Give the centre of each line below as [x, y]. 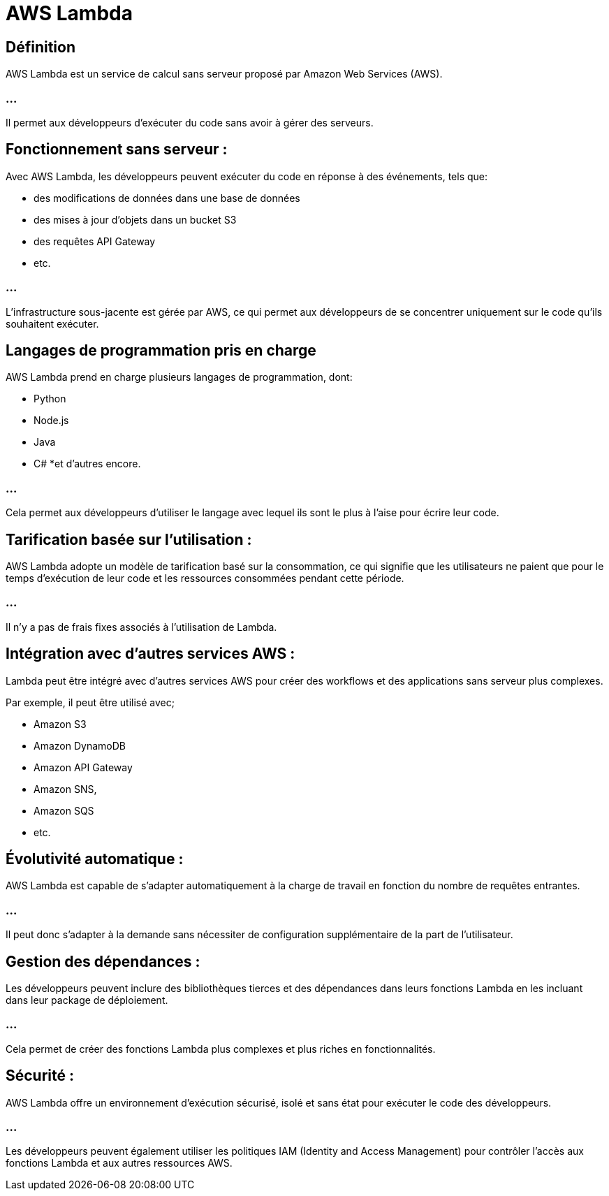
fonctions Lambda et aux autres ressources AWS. [119, 1163]
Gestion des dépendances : [103, 961]
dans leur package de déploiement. [87, 1000]
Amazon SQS [64, 810]
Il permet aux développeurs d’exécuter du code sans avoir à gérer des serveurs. [190, 122]
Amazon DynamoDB [80, 745]
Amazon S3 [60, 724]
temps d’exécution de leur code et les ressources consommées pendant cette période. [205, 578]
